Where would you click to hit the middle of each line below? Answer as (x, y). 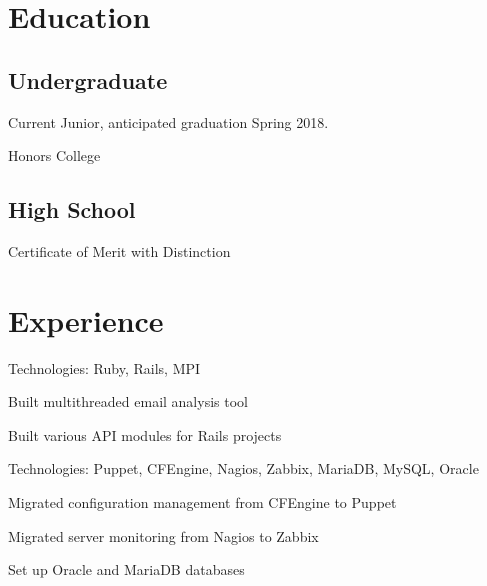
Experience (86, 319)
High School (72, 209)
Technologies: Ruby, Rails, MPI (104, 367)
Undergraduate (88, 79)
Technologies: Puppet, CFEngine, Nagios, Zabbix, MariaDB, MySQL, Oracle (243, 468)
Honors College (54, 155)
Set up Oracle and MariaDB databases (126, 569)
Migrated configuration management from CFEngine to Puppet (202, 502)
